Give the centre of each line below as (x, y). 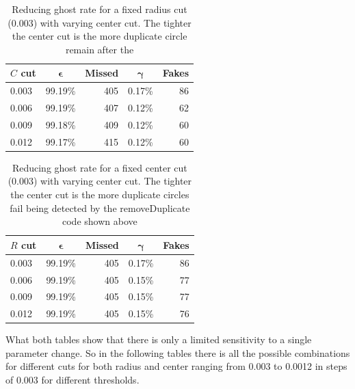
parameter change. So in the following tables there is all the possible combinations (178, 352)
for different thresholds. (90, 380)
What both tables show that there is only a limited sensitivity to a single (159, 339)
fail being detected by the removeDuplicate (100, 207)
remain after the (100, 49)
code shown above (100, 221)
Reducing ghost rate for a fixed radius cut (100, 9)
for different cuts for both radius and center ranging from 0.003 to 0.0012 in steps (176, 366)
